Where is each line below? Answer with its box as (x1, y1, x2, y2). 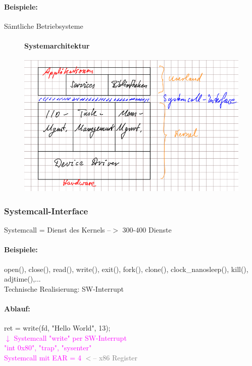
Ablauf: (4, 303, 30, 313)
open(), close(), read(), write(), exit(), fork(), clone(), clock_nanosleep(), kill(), (4, 263, 248, 274)
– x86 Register (93, 352, 138, 362)
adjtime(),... (4, 273, 41, 284)
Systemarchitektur (24, 40, 90, 51)
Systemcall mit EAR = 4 (4, 352, 81, 362)
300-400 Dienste (122, 224, 172, 235)
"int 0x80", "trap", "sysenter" (4, 342, 92, 353)
